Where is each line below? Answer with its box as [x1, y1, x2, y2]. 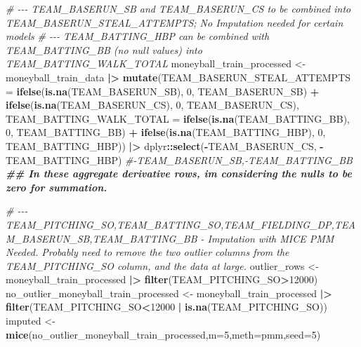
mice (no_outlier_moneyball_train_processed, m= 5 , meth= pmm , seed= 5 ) [6, 327, 321, 341]
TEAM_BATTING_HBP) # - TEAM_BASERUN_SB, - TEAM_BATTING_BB [6, 152, 353, 167]
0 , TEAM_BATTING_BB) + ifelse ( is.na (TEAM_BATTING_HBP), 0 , [6, 125, 326, 140]
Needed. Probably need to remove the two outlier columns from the [6, 245, 289, 259]
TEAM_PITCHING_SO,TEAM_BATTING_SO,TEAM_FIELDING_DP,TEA [6, 217, 355, 231]
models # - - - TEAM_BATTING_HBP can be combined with [6, 29, 270, 43]
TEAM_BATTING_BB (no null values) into [6, 42, 202, 57]
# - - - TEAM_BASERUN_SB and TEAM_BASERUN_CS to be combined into [6, 1, 351, 15]
